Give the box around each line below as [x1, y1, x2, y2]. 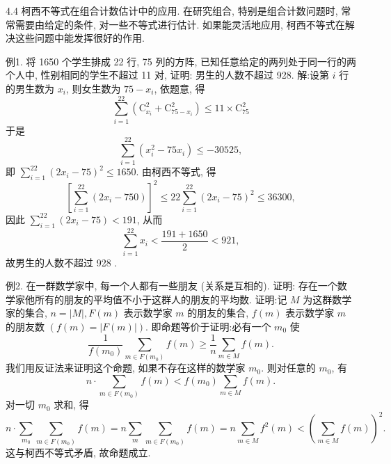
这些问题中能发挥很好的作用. [15, 31, 145, 45]
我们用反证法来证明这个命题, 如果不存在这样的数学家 [6, 360, 246, 375]
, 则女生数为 [65, 81, 121, 95]
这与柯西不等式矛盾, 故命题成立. [6, 445, 151, 459]
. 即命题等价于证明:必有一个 [145, 319, 271, 333]
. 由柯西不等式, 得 [136, 164, 216, 179]
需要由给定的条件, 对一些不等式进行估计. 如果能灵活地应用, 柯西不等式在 [15, 17, 345, 31]
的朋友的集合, [187, 305, 249, 320]
